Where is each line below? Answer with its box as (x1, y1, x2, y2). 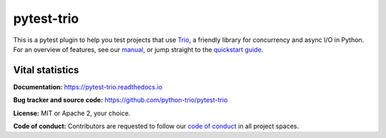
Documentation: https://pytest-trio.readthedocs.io (13, 83, 163, 91)
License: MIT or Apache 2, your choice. (13, 109, 131, 117)
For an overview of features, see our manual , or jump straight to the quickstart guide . (13, 45, 264, 53)
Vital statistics (13, 64, 79, 76)
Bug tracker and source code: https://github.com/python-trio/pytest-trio (13, 96, 228, 105)
